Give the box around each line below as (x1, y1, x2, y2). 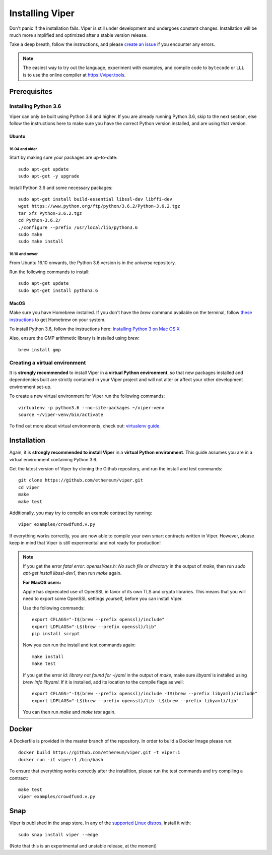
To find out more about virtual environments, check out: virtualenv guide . (9, 423, 161, 429)
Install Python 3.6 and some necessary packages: (9, 185, 113, 191)
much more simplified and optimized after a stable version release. (9, 32, 148, 38)
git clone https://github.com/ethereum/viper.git (18, 477, 144, 483)
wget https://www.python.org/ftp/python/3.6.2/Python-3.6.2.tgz (18, 203, 181, 209)
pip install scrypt (32, 631, 80, 637)
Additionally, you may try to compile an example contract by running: (9, 510, 152, 516)
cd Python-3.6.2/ (18, 217, 61, 223)
